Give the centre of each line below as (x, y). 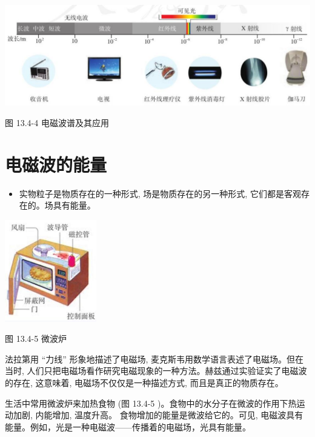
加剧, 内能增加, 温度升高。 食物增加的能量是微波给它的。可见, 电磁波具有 (158, 415)
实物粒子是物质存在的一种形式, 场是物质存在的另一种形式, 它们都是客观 (160, 193)
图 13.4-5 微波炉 (36, 339)
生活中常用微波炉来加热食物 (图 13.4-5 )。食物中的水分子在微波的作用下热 (151, 403)
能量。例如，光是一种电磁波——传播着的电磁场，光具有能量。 (128, 426)
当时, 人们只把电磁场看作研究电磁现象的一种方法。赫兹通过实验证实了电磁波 (156, 371)
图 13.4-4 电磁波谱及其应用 (57, 122)
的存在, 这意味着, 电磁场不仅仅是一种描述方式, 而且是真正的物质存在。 (144, 382)
